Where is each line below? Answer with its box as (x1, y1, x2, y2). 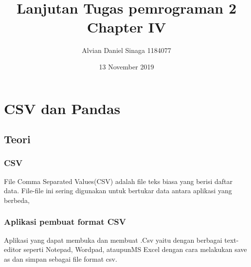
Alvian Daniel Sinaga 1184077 (82, 45, 171, 55)
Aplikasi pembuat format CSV (4, 216, 126, 228)
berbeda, (4, 195, 30, 205)
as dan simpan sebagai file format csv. (4, 253, 117, 264)
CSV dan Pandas (4, 98, 121, 118)
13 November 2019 (99, 61, 154, 71)
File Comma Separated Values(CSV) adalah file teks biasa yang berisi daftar (4, 176, 233, 186)
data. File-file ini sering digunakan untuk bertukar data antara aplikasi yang (4, 185, 232, 196)
